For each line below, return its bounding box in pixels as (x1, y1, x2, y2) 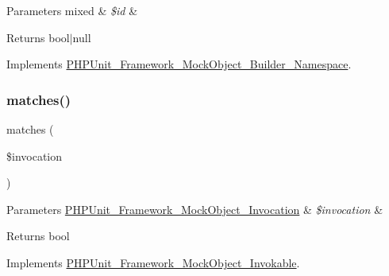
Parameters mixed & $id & (6, 2, 138, 18)
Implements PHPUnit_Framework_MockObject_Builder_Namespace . (6, 56, 352, 72)
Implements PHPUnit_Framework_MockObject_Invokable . (6, 254, 300, 270)
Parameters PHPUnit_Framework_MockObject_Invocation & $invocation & (6, 200, 383, 217)
